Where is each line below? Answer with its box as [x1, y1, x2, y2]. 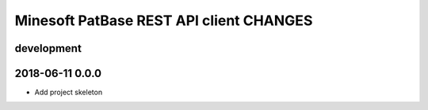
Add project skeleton [34, 87, 103, 97]
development [14, 42, 82, 55]
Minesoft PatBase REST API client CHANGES [14, 12, 313, 29]
